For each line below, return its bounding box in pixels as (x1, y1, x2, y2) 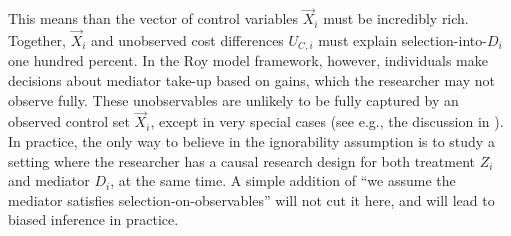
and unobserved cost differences (91, 30, 284, 51)
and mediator (8, 170, 90, 191)
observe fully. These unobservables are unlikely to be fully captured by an (8, 89, 459, 110)
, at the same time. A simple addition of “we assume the (110, 170, 456, 191)
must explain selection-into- (318, 30, 487, 51)
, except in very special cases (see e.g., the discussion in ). (150, 111, 504, 132)
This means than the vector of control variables (8, 8, 299, 29)
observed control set (8, 111, 130, 132)
